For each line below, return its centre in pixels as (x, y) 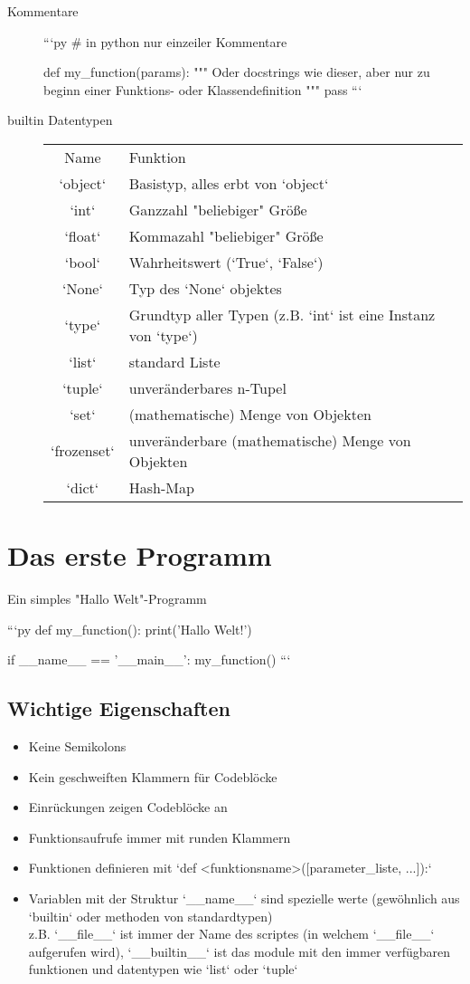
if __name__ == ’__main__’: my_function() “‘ (149, 659)
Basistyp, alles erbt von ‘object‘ (229, 183)
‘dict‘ (83, 487)
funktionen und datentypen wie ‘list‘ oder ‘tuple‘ (163, 969)
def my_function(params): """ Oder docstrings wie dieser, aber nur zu (237, 72)
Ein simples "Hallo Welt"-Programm (107, 599)
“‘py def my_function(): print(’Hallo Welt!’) (130, 629)
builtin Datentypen (60, 120)
